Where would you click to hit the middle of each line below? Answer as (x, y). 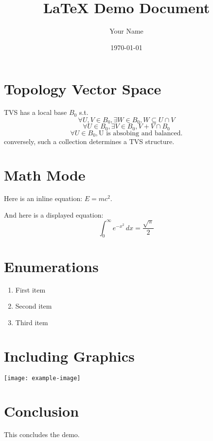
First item (30, 289)
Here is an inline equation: (43, 198)
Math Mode (45, 175)
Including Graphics (69, 356)
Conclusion (42, 411)
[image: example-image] (42, 378)
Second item (34, 306)
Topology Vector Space (83, 89)
